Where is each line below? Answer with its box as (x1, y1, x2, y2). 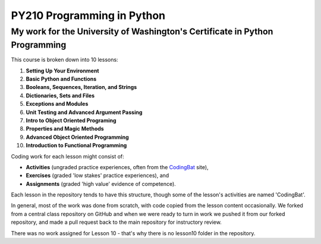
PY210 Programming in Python (11, 9, 166, 22)
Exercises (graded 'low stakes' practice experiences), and (26, 172, 169, 179)
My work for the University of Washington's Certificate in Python (11, 26, 273, 37)
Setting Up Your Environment (26, 67, 99, 74)
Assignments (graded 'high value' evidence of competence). (26, 180, 177, 187)
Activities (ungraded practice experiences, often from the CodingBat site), (26, 163, 209, 170)
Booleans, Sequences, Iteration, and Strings (26, 84, 137, 91)
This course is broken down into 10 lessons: (11, 56, 118, 64)
